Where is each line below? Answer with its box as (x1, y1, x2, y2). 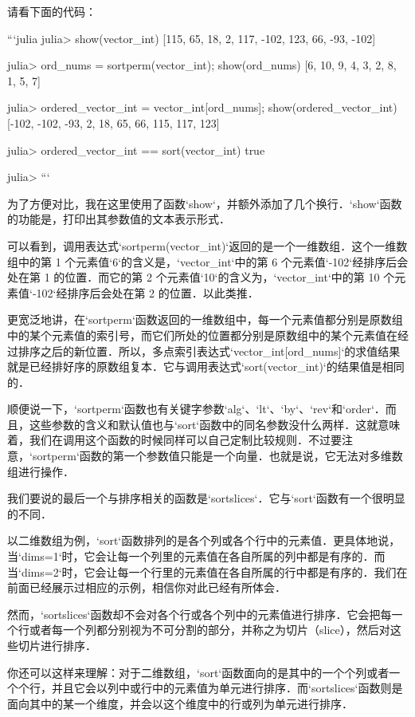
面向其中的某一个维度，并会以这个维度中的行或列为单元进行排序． (7, 695, 353, 711)
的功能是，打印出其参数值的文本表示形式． (7, 211, 230, 227)
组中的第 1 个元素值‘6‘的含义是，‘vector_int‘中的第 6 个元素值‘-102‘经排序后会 (7, 253, 409, 270)
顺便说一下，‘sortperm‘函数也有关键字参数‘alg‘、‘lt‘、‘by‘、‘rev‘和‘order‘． (7, 400, 386, 417)
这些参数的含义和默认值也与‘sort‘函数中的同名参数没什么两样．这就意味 (29, 416, 401, 432)
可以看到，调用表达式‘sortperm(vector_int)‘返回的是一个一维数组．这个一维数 (7, 237, 408, 254)
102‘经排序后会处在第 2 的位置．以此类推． (36, 284, 259, 301)
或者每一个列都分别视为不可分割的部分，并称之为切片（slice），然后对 (29, 621, 390, 638)
